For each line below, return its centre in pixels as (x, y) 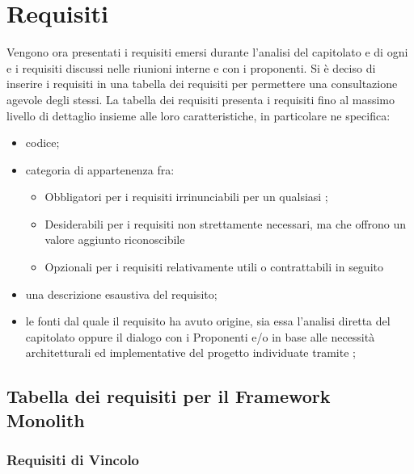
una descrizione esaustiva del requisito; (121, 294)
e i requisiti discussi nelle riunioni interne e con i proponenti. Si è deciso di (191, 67)
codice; (42, 143)
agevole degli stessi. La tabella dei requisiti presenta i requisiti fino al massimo (201, 99)
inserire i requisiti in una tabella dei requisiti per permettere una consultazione (202, 84)
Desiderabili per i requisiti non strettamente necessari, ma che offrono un (226, 223)
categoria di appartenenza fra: (100, 169)
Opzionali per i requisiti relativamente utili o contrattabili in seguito (214, 267)
